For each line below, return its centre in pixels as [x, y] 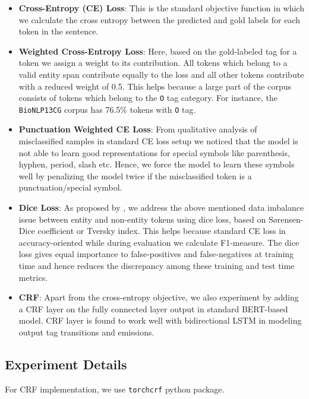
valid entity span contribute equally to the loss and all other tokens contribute [161, 74]
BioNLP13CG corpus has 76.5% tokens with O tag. [107, 109]
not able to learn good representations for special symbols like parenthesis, [154, 152]
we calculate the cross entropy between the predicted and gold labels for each [160, 19]
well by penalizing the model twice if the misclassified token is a [135, 175]
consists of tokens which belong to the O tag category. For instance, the [148, 98]
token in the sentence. [59, 31]
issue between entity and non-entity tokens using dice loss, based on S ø [148, 219]
